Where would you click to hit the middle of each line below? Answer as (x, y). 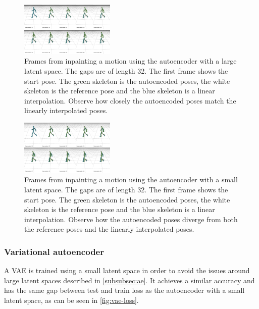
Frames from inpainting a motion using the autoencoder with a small (131, 179)
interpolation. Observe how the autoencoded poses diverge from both (131, 219)
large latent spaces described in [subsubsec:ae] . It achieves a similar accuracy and (129, 280)
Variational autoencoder (54, 251)
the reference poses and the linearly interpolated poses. (109, 229)
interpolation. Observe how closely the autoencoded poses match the (130, 100)
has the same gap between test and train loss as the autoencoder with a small (124, 290)
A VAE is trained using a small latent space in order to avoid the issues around (127, 270)
